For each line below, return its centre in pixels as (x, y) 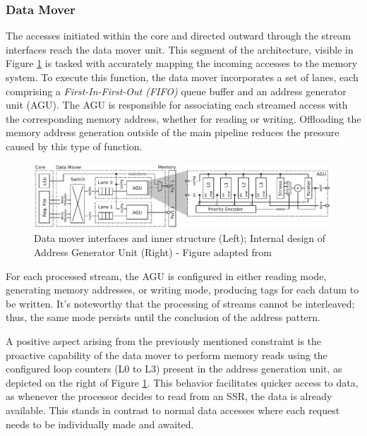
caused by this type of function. (74, 146)
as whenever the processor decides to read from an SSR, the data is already (169, 396)
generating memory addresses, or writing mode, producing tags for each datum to (182, 290)
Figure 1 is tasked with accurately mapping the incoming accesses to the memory (182, 63)
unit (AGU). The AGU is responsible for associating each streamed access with (177, 105)
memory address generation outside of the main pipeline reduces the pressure (173, 132)
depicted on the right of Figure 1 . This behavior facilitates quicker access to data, (182, 382)
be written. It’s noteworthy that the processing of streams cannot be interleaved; (180, 303)
